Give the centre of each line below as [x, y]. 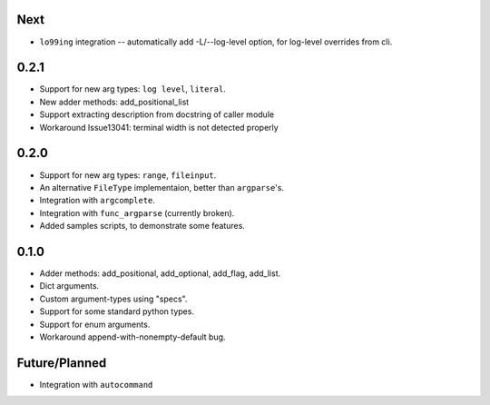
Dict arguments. [69, 286]
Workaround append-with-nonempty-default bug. [132, 337]
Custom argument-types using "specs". [113, 299]
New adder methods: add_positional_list [114, 102]
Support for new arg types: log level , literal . [132, 89]
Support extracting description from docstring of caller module [157, 114]
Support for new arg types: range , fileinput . [128, 175]
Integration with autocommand [96, 384]
